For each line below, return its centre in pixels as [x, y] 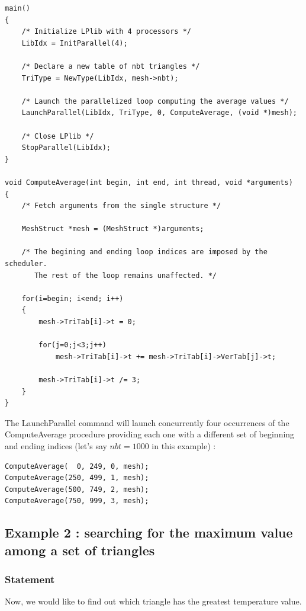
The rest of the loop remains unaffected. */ [125, 275]
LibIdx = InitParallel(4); [75, 43]
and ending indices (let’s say [56, 445]
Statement [30, 579]
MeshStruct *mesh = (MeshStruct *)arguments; [113, 229]
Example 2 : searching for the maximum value [149, 532]
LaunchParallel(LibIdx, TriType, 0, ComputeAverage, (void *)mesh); [159, 113]
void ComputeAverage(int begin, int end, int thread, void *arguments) [149, 182]
